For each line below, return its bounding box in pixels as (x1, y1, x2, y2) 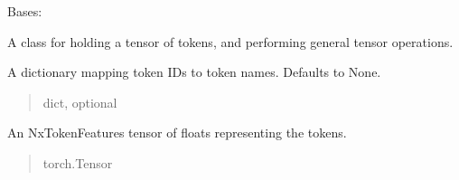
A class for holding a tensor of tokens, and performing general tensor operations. (7, 32, 454, 51)
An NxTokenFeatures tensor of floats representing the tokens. (7, 123, 347, 142)
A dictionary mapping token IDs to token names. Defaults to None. (7, 62, 381, 81)
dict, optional (42, 92, 117, 111)
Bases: (7, 2, 42, 20)
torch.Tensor (42, 153, 113, 172)
